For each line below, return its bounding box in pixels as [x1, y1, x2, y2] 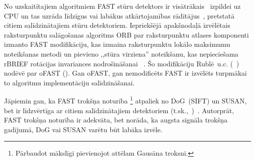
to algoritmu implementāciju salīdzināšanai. [4, 77, 135, 87]
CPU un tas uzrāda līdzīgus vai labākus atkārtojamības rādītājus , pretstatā [4, 10, 234, 20]
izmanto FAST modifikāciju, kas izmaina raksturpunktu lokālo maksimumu [4, 39, 230, 49]
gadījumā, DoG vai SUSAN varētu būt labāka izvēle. [4, 124, 163, 134]
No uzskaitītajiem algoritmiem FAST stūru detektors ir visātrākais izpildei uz [4, 1, 241, 11]
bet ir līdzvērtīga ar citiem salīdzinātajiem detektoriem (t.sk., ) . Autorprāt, [4, 105, 234, 115]
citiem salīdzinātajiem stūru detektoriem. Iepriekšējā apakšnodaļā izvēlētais [4, 20, 230, 30]
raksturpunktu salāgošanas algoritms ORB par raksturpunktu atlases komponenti [4, 29, 249, 40]
